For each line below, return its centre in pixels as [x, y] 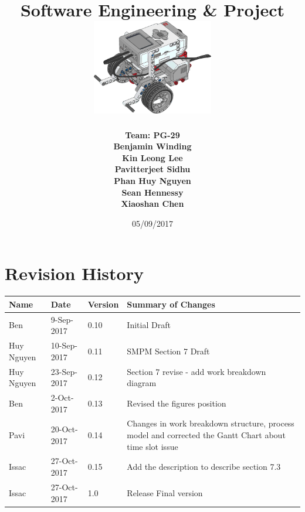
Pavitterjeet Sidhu [152, 169]
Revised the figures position [177, 403]
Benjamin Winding [152, 146]
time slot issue [152, 446]
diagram [142, 383]
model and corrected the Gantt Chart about [206, 435]
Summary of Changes [171, 304]
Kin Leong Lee [152, 157]
